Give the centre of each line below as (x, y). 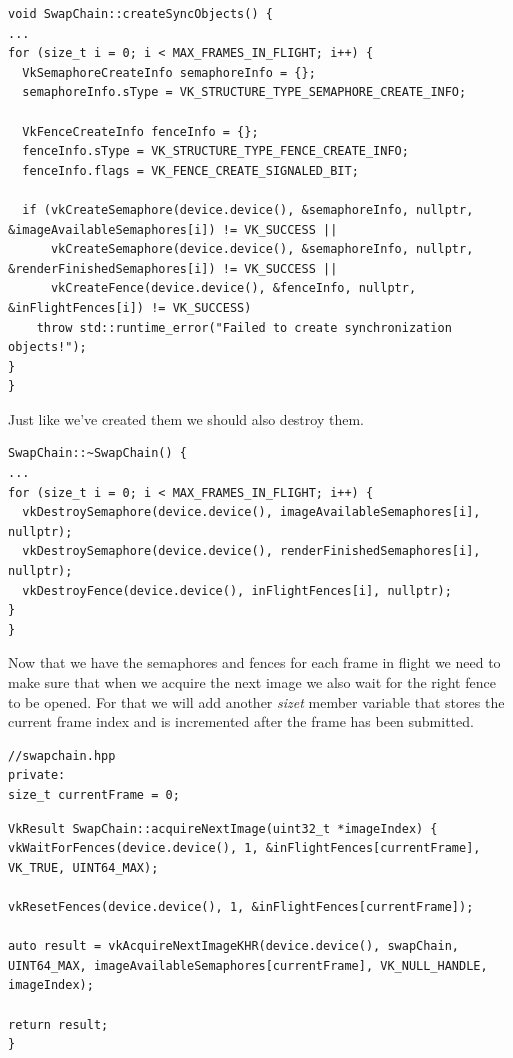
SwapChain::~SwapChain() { (97, 453)
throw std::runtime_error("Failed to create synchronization (244, 327)
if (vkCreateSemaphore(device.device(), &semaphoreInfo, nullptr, (248, 209)
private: (37, 775)
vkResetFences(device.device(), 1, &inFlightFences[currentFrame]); (241, 906)
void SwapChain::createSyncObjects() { (140, 14)
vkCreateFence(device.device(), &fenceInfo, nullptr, (233, 288)
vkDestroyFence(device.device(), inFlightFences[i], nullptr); (237, 590)
